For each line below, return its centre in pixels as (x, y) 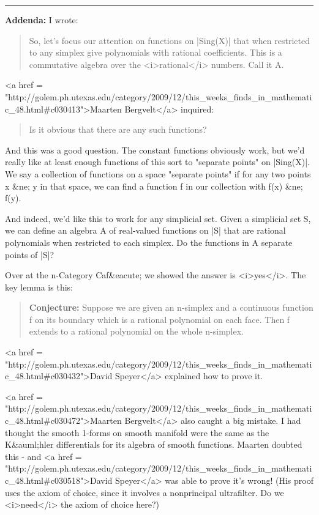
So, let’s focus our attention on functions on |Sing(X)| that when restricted (169, 40)
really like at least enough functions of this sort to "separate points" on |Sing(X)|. (157, 162)
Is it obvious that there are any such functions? (118, 129)
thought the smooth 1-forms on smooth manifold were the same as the (137, 432)
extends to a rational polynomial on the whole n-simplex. (137, 331)
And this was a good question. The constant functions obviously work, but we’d (155, 150)
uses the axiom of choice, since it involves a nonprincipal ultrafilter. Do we (144, 492)
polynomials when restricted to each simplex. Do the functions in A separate (149, 242)
